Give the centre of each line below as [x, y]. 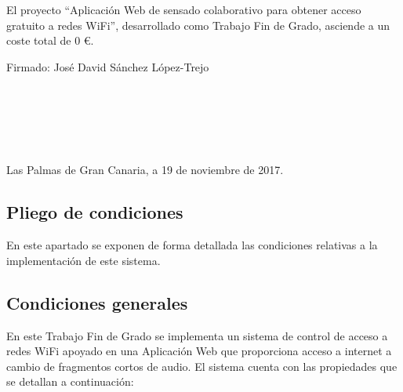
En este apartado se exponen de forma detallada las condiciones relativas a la [192, 245]
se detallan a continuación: [70, 381]
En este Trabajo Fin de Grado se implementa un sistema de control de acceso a [197, 335]
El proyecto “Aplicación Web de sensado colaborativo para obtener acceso [184, 9]
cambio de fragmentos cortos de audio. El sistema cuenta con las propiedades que [202, 366]
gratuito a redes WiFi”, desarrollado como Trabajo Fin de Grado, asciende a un [198, 25]
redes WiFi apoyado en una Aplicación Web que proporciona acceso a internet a [199, 351]
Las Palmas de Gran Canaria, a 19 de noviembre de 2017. [145, 170]
